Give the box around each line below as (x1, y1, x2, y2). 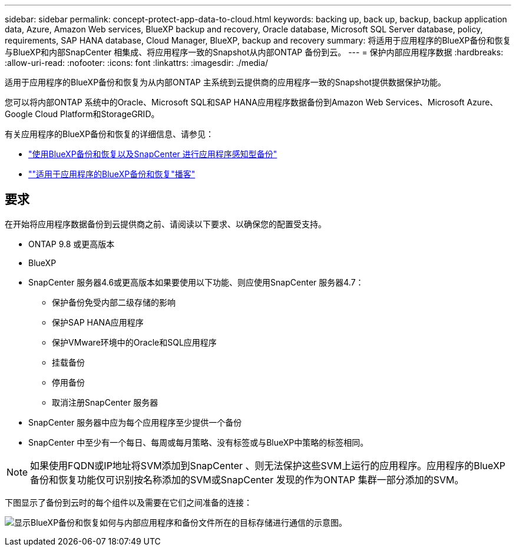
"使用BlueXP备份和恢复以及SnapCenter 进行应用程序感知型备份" (28, 149, 277, 159)
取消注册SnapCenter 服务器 (52, 397, 158, 407)
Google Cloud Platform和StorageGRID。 (5, 109, 160, 119)
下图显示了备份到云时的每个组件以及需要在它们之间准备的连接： (5, 497, 252, 507)
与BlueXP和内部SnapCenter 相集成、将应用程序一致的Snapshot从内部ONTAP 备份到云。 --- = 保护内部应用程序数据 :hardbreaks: (5, 47, 504, 57)
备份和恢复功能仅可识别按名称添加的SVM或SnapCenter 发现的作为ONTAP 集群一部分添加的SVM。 (30, 473, 464, 486)
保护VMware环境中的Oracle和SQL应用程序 (52, 337, 217, 347)
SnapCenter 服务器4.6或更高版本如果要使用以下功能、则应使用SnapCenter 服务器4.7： (28, 277, 364, 287)
